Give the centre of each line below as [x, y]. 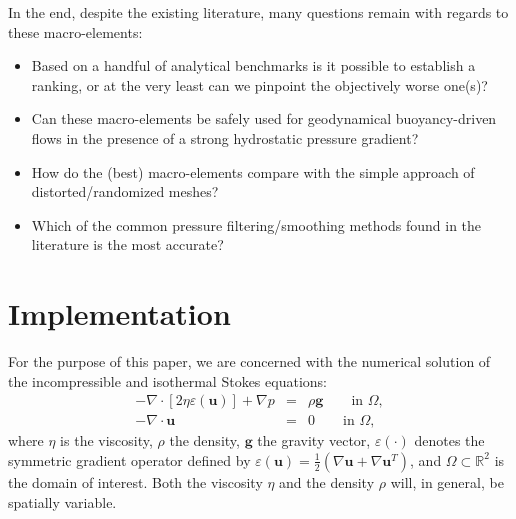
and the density [327, 481]
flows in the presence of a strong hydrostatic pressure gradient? [225, 137]
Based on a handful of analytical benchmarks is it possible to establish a [253, 65]
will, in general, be [447, 481]
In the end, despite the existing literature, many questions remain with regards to [258, 12]
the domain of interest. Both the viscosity [135, 481]
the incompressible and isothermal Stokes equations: [167, 380]
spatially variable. [62, 501]
